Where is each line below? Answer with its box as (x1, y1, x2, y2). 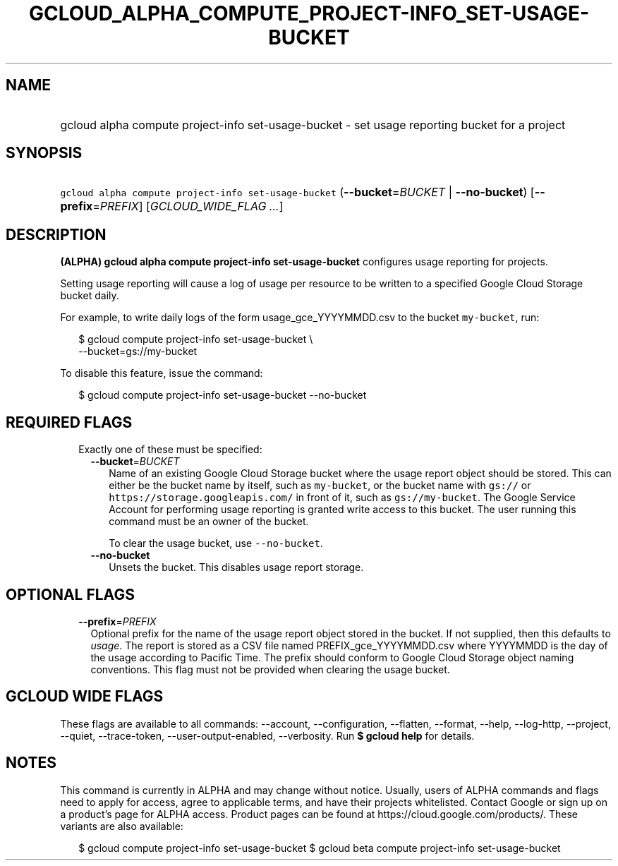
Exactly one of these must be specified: (78, 443, 262, 456)
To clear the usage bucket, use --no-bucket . (109, 537, 323, 550)
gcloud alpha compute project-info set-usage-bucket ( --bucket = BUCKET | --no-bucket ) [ (60, 185, 535, 200)
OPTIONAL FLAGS (6, 585, 135, 603)
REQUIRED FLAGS (6, 413, 133, 431)
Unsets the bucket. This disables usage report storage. (109, 561, 364, 574)
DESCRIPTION (6, 225, 107, 243)
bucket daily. (60, 289, 119, 302)
